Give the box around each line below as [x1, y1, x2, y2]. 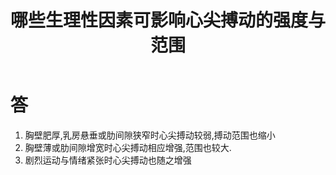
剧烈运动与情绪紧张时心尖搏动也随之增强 [24, 154, 192, 166]
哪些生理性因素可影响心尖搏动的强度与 [10, 9, 327, 32]
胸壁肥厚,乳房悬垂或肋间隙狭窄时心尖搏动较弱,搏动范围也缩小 [24, 129, 276, 141]
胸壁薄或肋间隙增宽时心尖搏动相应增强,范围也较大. [24, 141, 232, 153]
